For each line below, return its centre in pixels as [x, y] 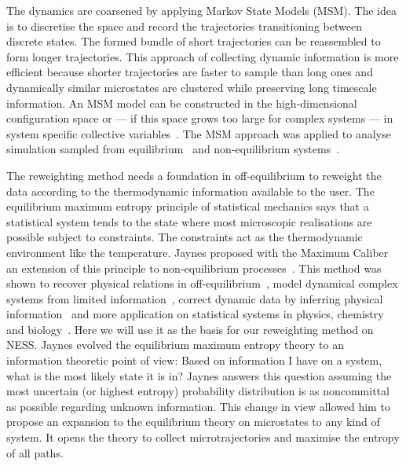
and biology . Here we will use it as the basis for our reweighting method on [190, 329]
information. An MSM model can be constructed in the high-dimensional [182, 103]
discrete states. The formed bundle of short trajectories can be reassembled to [194, 41]
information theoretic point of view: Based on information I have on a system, [194, 360]
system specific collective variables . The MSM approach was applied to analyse [199, 133]
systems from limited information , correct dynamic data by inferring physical [195, 298]
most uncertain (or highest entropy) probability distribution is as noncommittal [198, 391]
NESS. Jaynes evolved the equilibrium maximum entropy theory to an [175, 345]
